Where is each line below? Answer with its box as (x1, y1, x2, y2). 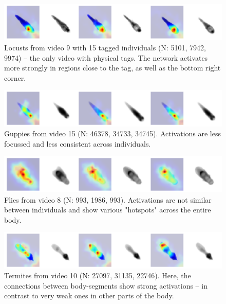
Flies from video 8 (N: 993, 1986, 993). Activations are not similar (4, 194, 212, 205)
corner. (4, 72, 26, 83)
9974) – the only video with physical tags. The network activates (4, 52, 208, 63)
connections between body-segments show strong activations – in (4, 280, 208, 291)
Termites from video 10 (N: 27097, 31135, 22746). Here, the (4, 270, 191, 281)
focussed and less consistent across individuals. (4, 138, 151, 149)
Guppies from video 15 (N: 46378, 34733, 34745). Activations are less (4, 128, 221, 139)
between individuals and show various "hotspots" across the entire (4, 204, 211, 215)
